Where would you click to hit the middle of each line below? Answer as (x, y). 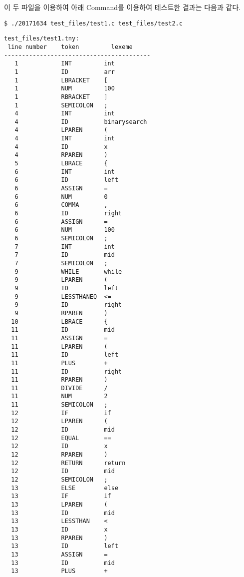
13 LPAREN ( (59, 505)
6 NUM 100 (65, 230)
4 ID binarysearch (81, 122)
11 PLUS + (59, 363)
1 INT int (65, 64)
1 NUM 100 (65, 89)
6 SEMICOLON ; (61, 238)
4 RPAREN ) (61, 155)
